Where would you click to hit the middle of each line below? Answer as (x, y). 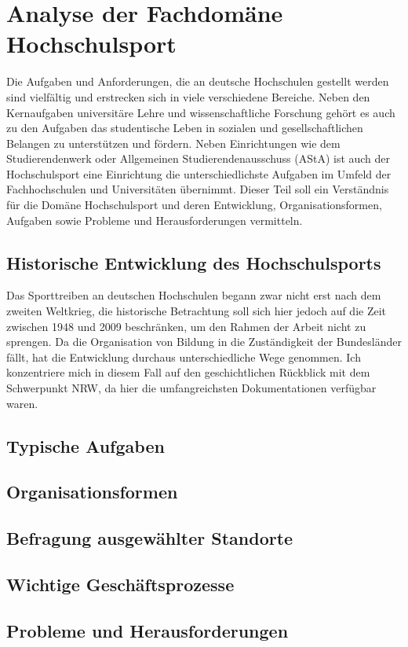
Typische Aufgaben (86, 445)
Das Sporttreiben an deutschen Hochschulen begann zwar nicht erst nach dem (194, 295)
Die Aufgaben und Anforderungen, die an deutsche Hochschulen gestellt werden (198, 81)
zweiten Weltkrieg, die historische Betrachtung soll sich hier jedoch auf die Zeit (197, 311)
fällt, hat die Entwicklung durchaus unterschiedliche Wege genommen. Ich (184, 357)
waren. (22, 403)
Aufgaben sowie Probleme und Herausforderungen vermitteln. (155, 220)
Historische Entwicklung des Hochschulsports (194, 262)
